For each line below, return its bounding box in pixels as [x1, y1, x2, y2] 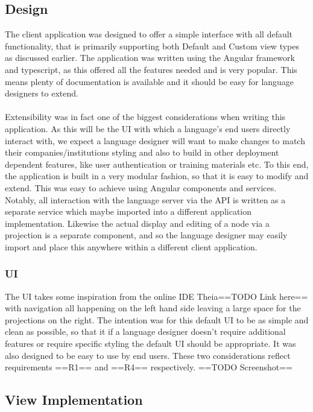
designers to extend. [5, 87, 78, 100]
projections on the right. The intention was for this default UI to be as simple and [5, 313, 309, 326]
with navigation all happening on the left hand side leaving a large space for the [5, 302, 301, 314]
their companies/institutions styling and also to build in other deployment [5, 146, 279, 159]
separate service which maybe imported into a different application [5, 205, 252, 218]
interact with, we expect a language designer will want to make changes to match [5, 134, 305, 147]
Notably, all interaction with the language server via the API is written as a [5, 193, 286, 206]
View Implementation [5, 390, 143, 409]
